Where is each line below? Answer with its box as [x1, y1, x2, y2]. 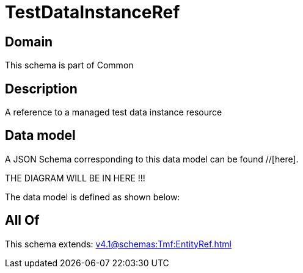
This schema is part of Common [5, 60, 134, 71]
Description [5, 81, 78, 96]
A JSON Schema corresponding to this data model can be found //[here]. [5, 153, 299, 164]
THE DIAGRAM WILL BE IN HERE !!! [5, 172, 145, 183]
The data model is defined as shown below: [5, 191, 180, 202]
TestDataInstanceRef [5, 2, 180, 23]
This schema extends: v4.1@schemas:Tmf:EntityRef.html [5, 238, 232, 249]
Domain [5, 34, 53, 49]
